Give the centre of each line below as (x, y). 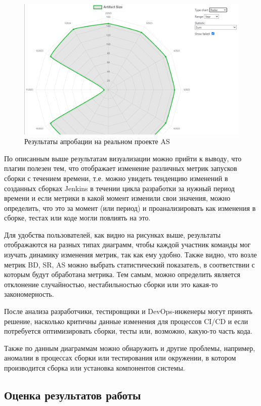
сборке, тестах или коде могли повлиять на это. (77, 218)
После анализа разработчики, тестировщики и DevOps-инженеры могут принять (128, 311)
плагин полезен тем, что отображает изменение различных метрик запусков (121, 168)
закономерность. (29, 294)
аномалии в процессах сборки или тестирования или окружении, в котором (120, 358)
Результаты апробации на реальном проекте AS (97, 141)
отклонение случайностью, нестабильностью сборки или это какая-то (111, 284)
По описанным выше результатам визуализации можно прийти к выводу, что (123, 158)
